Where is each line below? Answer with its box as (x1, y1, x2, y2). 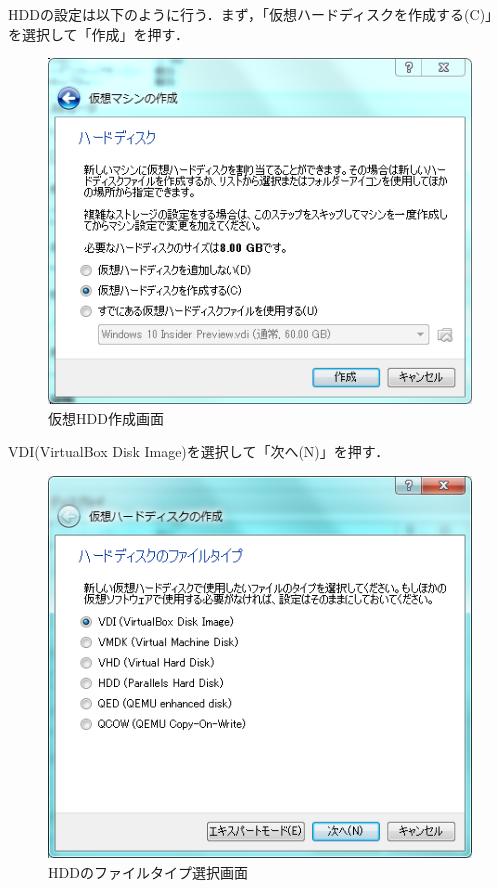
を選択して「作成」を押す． (8, 23, 190, 44)
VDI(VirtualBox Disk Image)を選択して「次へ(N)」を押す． (8, 441, 390, 462)
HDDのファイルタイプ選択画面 (48, 861, 248, 882)
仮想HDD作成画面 (48, 407, 164, 428)
